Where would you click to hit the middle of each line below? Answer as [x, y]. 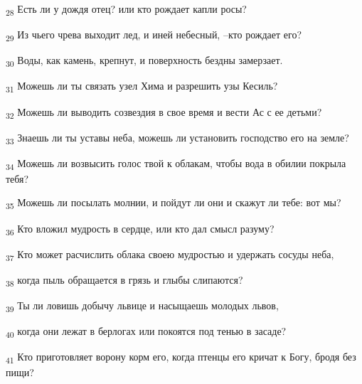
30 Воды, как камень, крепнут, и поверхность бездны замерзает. [144, 61]
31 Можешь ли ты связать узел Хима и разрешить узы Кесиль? [142, 87]
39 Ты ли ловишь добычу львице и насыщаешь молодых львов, [142, 306]
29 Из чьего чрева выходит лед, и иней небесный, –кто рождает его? [154, 35]
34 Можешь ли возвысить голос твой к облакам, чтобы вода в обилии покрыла [176, 164]
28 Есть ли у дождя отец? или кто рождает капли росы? [126, 10]
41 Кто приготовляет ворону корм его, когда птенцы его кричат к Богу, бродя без [181, 358]
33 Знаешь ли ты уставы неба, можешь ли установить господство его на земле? [177, 138]
